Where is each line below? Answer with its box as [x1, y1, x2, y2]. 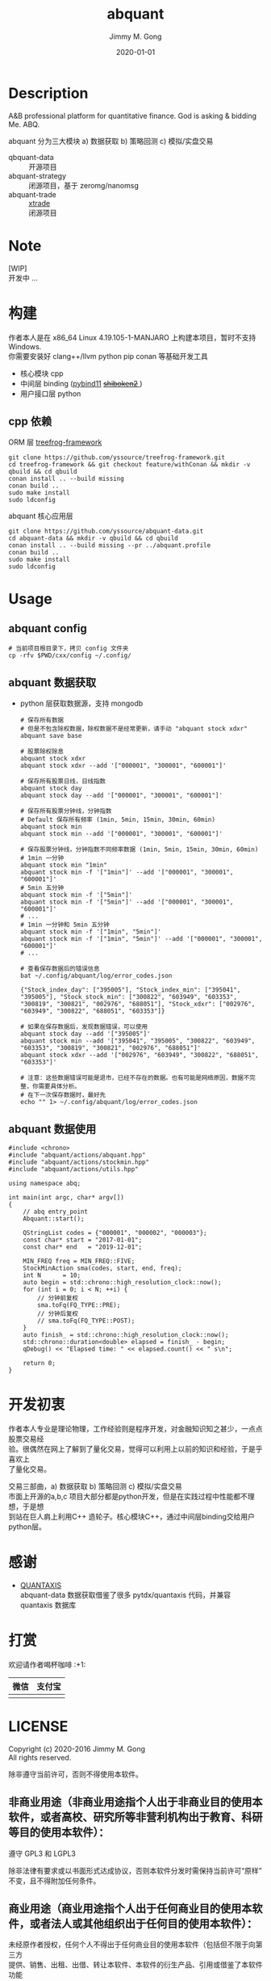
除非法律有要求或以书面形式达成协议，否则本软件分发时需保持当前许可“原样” [8, 1865, 262, 1875]
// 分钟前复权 [37, 1294, 79, 1302]
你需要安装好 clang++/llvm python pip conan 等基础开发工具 [8, 351, 208, 360]
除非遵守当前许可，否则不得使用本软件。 [8, 1769, 143, 1779]
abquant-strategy [8, 171, 67, 180]
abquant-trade [8, 189, 56, 199]
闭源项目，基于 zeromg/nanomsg [28, 180, 139, 190]
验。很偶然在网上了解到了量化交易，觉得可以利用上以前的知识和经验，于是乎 [8, 1444, 263, 1453]
